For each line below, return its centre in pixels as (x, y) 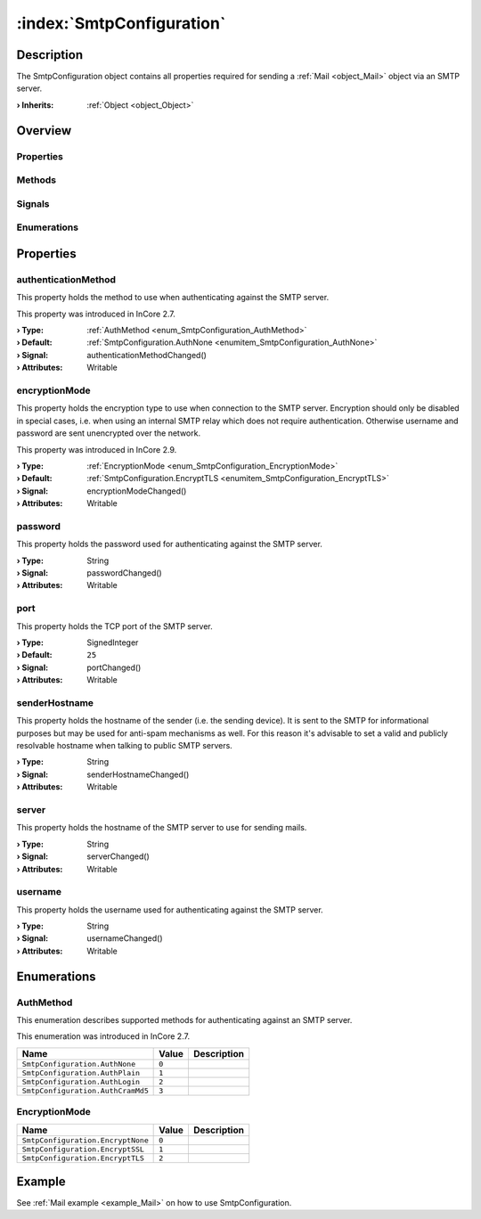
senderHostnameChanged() (138, 774)
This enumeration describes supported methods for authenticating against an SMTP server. (184, 1019)
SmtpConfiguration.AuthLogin (81, 1081)
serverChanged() (118, 856)
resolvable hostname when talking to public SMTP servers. (125, 746)
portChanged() (114, 667)
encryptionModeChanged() (137, 491)
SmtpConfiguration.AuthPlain (81, 1072)
